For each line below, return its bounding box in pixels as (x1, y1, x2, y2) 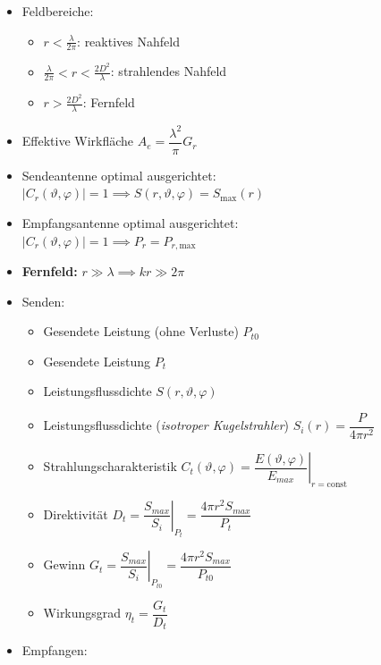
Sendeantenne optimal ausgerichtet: (21, 165, 216, 184)
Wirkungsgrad (43, 603, 122, 622)
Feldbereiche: (21, 2, 94, 20)
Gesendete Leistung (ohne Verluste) (43, 322, 239, 341)
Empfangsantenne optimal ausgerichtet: (21, 213, 239, 231)
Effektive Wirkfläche (21, 131, 134, 150)
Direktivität (43, 504, 108, 523)
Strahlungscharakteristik (43, 457, 177, 476)
